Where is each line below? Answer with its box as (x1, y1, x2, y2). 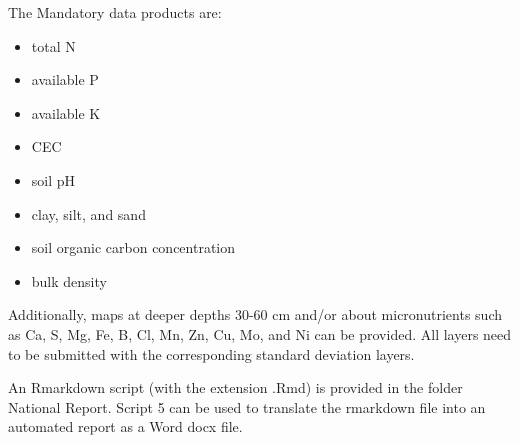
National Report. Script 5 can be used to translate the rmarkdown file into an (8, 396, 486, 417)
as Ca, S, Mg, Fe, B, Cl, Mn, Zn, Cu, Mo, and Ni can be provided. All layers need (8, 323, 512, 344)
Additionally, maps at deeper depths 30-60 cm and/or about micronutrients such (8, 304, 502, 325)
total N (31, 35, 76, 56)
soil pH (31, 169, 76, 190)
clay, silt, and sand (31, 203, 146, 224)
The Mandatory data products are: (8, 2, 222, 22)
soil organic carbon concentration (31, 237, 236, 258)
